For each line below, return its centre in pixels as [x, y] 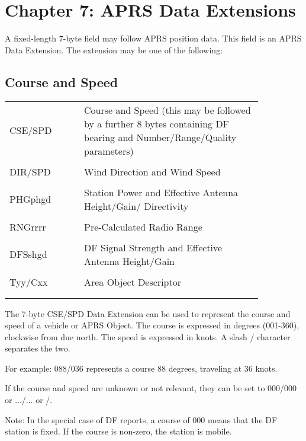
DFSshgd [28, 254]
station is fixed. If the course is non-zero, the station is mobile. [118, 431]
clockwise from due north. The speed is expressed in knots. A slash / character [148, 336]
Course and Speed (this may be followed [167, 110]
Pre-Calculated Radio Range [143, 226]
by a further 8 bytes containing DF [157, 123]
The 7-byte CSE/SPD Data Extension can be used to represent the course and [148, 313]
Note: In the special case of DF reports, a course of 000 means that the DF [141, 419]
